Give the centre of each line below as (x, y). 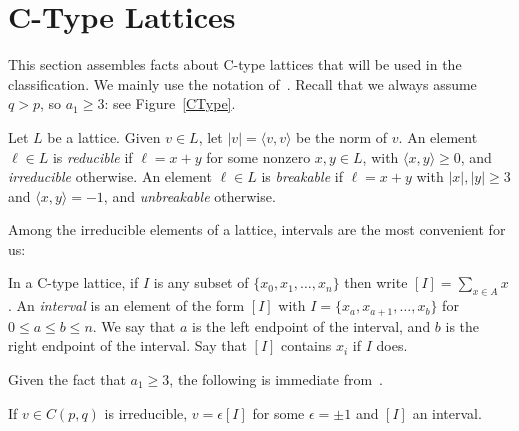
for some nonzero (258, 156)
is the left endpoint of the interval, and (311, 325)
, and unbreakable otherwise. (189, 195)
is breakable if (302, 176)
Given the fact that (67, 378)
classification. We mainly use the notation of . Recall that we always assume (242, 83)
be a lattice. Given (104, 136)
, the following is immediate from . (276, 378)
